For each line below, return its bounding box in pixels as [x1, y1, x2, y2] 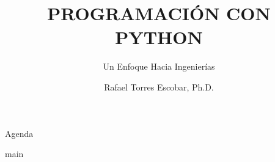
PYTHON [115, 24, 203, 50]
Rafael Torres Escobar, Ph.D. [104, 80, 214, 93]
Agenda [5, 127, 34, 139]
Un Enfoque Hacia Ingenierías [103, 60, 215, 73]
